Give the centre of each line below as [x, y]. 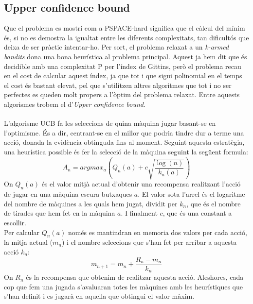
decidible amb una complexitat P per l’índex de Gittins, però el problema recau [123, 66]
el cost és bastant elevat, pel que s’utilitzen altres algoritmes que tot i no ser [118, 85]
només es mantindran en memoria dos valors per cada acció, [157, 232]
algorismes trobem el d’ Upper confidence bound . [75, 104]
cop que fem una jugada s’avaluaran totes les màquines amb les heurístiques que [123, 286]
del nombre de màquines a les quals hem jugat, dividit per [91, 203]
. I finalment [139, 213]
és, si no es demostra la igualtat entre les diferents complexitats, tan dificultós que [126, 37]
